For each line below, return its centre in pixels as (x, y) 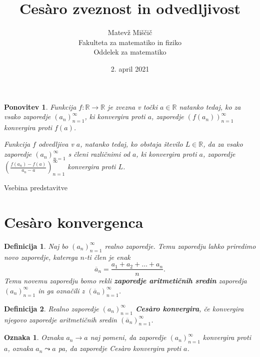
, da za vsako (223, 144)
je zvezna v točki (132, 106)
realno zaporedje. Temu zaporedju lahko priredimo (180, 246)
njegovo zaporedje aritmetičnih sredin (60, 319)
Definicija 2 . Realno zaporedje (51, 308)
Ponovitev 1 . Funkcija (40, 106)
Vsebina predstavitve (36, 188)
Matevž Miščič (130, 32)
